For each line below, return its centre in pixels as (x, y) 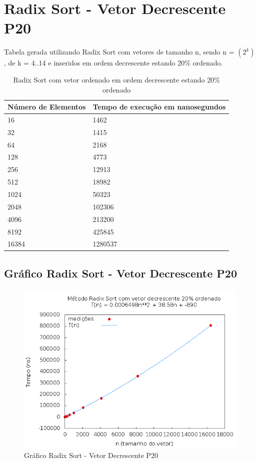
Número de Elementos (47, 107)
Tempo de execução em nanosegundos (159, 107)
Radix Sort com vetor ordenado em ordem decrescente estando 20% (116, 79)
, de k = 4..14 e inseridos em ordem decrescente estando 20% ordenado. (113, 63)
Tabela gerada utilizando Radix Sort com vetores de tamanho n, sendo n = (119, 52)
